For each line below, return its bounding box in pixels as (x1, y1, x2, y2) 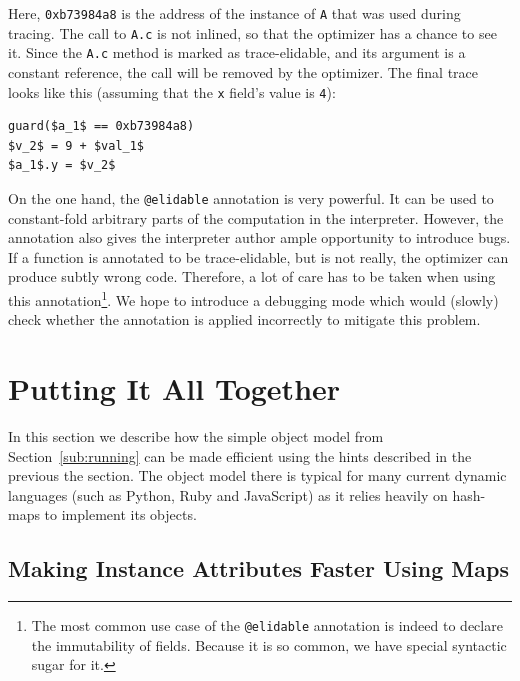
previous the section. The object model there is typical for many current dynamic (8, 465, 507, 486)
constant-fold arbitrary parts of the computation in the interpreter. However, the (8, 207, 504, 228)
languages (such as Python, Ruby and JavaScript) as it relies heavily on (8, 484, 448, 505)
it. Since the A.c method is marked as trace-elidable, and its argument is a (8, 42, 466, 63)
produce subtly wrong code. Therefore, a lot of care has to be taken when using (8, 266, 496, 287)
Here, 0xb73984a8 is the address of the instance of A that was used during (8, 3, 461, 23)
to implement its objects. (44, 504, 197, 525)
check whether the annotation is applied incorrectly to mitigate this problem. (8, 309, 481, 330)
